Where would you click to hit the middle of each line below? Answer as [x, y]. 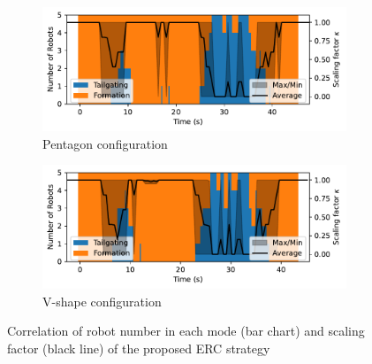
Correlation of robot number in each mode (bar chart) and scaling [186, 331]
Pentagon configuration [105, 143]
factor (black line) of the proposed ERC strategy [139, 348]
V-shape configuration [102, 301]
